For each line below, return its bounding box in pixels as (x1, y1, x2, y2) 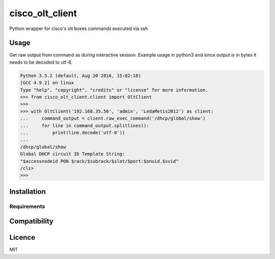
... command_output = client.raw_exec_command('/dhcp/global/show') (20, 116, 206, 122)
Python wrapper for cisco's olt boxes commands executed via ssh (9, 25, 148, 32)
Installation (9, 187, 46, 196)
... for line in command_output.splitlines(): (20, 123, 150, 128)
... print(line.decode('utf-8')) (20, 130, 125, 135)
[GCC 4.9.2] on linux (20, 80, 74, 86)
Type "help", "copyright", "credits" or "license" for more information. (20, 87, 208, 93)
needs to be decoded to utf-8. (9, 59, 73, 65)
